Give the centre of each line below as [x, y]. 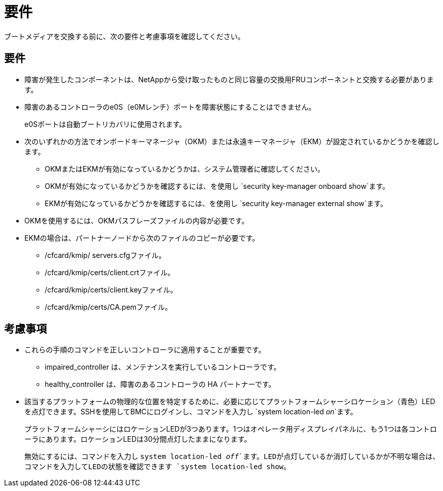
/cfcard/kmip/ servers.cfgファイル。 [105, 255]
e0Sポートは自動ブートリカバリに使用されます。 [105, 124]
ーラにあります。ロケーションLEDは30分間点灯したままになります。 [138, 439]
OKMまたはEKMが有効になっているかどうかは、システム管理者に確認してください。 [185, 169]
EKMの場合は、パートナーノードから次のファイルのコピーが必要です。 [142, 238]
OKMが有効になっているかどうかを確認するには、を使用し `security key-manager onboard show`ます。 [217, 186]
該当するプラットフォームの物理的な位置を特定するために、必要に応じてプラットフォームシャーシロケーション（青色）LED [230, 402]
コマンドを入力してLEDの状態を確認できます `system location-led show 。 [158, 467]
